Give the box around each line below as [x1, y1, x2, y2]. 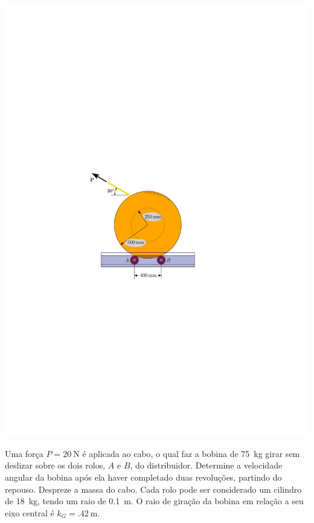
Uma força [5, 447, 43, 459]
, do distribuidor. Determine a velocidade [130, 459, 283, 472]
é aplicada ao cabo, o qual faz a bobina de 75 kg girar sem [82, 447, 300, 459]
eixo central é [5, 506, 54, 519]
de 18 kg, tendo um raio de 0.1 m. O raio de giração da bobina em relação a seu [5, 495, 304, 507]
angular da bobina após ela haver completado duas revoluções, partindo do [5, 470, 282, 483]
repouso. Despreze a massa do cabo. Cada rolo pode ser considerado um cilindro [5, 482, 302, 495]
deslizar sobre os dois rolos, [5, 459, 106, 472]
